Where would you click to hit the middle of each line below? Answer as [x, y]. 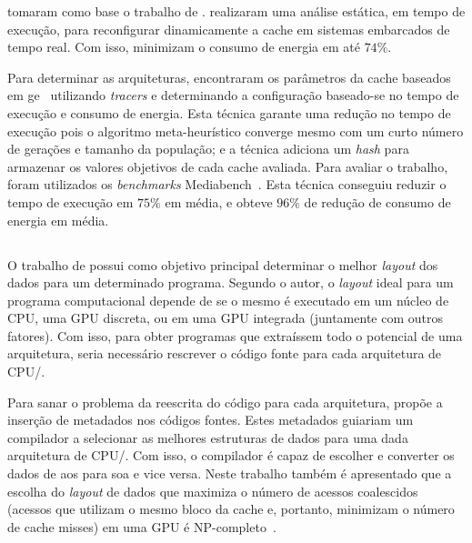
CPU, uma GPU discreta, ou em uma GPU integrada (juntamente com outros [225, 318]
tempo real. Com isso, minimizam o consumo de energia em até [184, 47]
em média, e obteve [219, 201]
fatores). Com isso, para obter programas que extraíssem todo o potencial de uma [235, 335]
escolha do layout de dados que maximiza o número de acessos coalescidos [213, 491]
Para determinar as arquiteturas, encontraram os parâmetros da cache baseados [229, 77]
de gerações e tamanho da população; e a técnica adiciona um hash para [208, 149]
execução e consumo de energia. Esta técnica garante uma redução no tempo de [229, 112]
